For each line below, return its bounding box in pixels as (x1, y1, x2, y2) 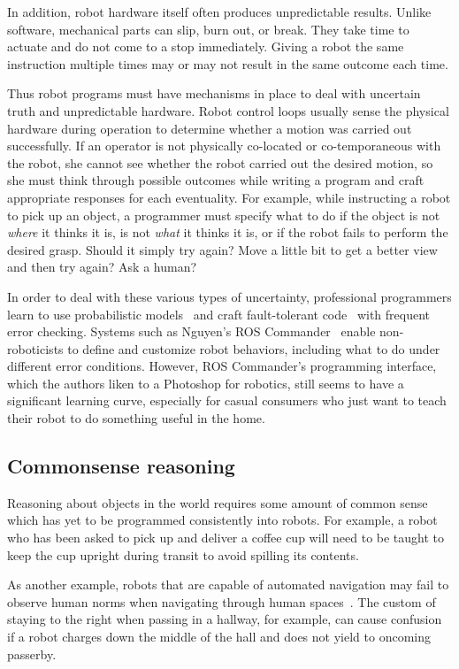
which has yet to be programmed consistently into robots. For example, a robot (7, 511, 438, 529)
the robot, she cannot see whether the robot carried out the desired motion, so (7, 153, 433, 172)
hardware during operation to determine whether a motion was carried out (7, 119, 412, 137)
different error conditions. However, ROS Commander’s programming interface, (7, 357, 437, 375)
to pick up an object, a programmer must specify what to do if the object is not (7, 205, 440, 224)
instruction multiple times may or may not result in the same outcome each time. (7, 54, 448, 73)
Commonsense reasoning (7, 452, 235, 480)
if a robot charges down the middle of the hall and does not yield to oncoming (7, 627, 431, 646)
